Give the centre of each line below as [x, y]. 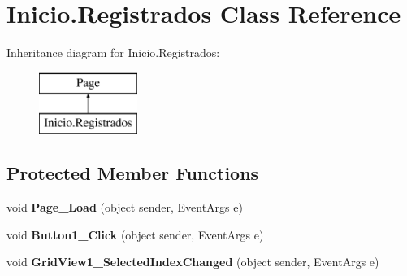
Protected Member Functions [133, 173]
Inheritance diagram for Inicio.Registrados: [113, 53]
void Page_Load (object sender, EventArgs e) [125, 207]
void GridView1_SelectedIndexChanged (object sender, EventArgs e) [193, 262]
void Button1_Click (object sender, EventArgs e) [135, 234]
